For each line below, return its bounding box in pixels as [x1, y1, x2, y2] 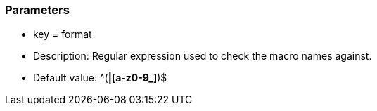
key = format [33, 28, 92, 41]
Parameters [5, 3, 70, 17]
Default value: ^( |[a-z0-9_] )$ [33, 72, 167, 84]
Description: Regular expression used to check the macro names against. [33, 50, 372, 63]
